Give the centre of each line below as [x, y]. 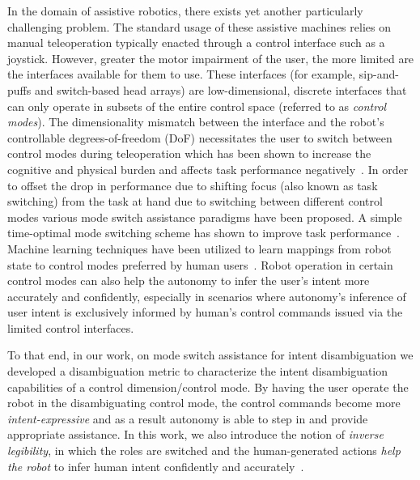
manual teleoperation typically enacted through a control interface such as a [196, 42]
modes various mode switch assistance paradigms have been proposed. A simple [205, 217]
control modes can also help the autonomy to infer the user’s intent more [189, 280]
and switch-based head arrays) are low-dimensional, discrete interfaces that [221, 89]
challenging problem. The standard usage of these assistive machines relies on [199, 26]
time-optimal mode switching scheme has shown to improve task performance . [204, 233]
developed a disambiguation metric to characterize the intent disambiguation [198, 371]
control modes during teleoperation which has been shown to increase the [189, 153]
